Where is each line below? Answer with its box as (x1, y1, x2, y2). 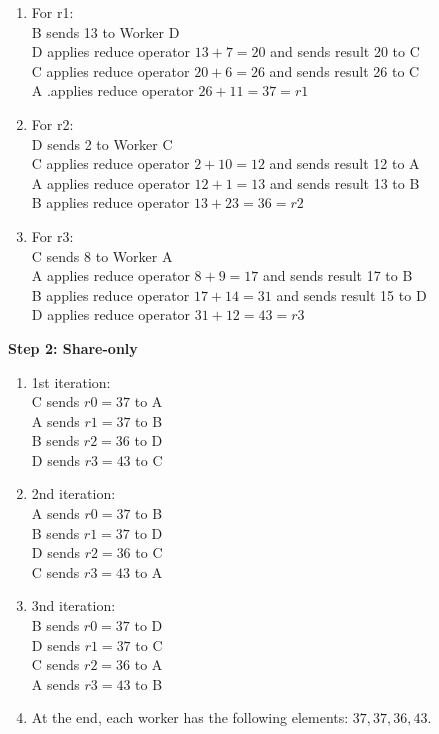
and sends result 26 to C (269, 60, 420, 81)
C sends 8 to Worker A (31, 245, 173, 266)
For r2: (31, 113, 74, 134)
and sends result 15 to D (276, 284, 427, 305)
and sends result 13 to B (269, 172, 420, 193)
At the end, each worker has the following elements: (31, 707, 349, 728)
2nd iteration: (31, 483, 116, 504)
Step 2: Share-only (8, 337, 138, 358)
